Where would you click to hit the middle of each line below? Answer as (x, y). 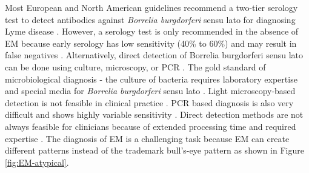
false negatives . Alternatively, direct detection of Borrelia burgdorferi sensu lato (154, 55)
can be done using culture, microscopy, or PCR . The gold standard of (135, 66)
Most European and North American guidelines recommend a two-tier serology (151, 7)
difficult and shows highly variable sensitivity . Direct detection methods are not (154, 114)
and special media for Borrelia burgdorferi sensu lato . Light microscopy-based (150, 91)
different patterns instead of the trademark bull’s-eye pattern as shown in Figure (154, 150)
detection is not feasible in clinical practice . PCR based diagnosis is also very (149, 102)
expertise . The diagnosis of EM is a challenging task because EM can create (147, 138)
